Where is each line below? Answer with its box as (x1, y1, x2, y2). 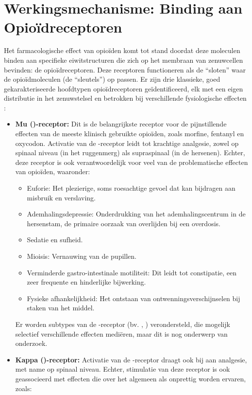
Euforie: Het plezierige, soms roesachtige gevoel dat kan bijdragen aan (27, 183, 235, 193)
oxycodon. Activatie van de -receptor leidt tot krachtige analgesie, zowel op (15, 138, 239, 148)
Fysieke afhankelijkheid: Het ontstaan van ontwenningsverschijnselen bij (27, 293, 240, 303)
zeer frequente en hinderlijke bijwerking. (27, 277, 146, 287)
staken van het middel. (27, 303, 95, 313)
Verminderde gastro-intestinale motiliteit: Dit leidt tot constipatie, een (27, 267, 237, 277)
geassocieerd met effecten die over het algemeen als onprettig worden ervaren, (15, 373, 246, 383)
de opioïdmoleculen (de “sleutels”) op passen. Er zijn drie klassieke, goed (4, 74, 220, 84)
